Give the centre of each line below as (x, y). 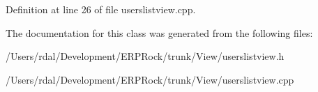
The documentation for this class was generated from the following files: (159, 32)
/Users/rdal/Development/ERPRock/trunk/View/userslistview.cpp (150, 79)
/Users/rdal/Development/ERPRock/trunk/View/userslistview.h (145, 56)
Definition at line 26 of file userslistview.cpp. (101, 9)
